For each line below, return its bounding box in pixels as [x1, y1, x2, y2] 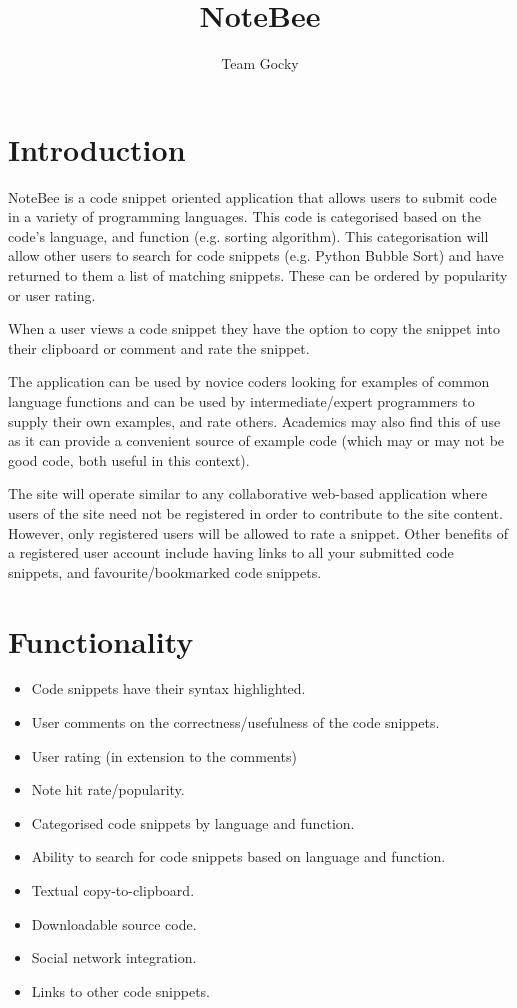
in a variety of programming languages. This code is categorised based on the [8, 206, 482, 227]
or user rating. [8, 284, 96, 305]
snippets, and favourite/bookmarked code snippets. [8, 561, 322, 582]
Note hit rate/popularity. [31, 779, 185, 800]
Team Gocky [221, 53, 299, 74]
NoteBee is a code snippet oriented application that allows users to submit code [8, 186, 497, 207]
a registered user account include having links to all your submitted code [8, 542, 454, 563]
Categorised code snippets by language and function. [31, 812, 355, 833]
